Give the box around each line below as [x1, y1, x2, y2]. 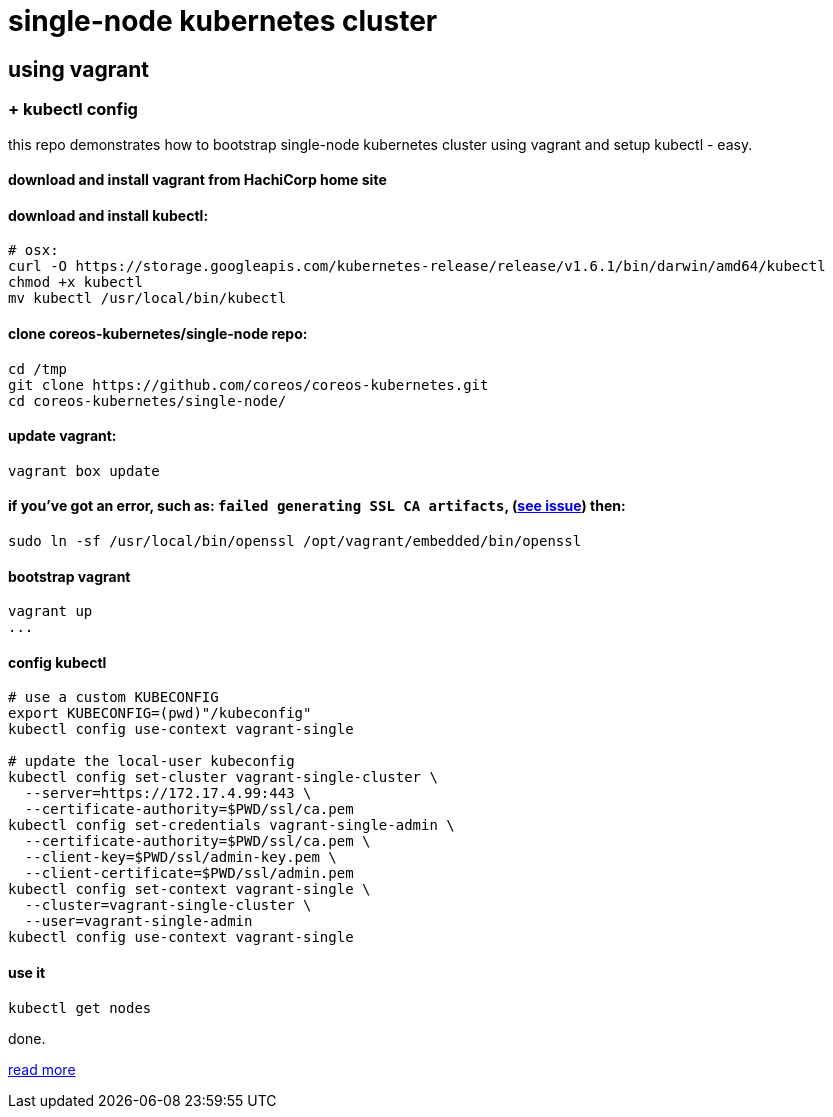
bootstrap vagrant [8, 567, 131, 585]
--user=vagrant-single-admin [24, 913, 253, 930]
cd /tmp [8, 360, 68, 377]
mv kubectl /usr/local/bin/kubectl [8, 290, 287, 307]
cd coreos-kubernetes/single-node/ [8, 392, 287, 409]
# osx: [8, 242, 59, 259]
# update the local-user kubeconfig [8, 753, 295, 770]
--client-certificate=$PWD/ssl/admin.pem [24, 865, 354, 882]
